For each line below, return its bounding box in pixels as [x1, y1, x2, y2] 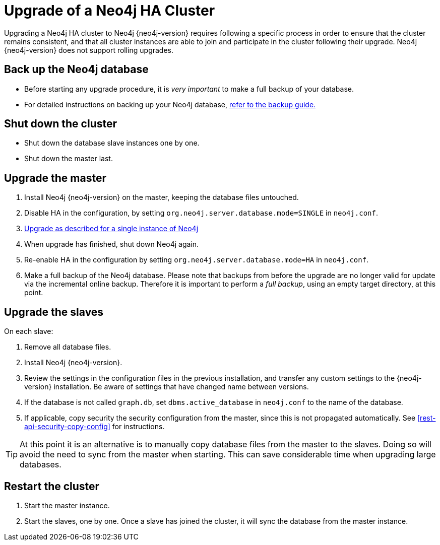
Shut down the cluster [4, 117, 117, 130]
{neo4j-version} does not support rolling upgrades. [4, 45, 174, 54]
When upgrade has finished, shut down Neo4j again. [24, 240, 199, 249]
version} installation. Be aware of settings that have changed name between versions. [24, 382, 309, 391]
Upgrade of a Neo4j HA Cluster [4, 2, 215, 19]
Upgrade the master [4, 171, 107, 184]
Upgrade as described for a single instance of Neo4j [24, 224, 199, 233]
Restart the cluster [4, 480, 100, 493]
